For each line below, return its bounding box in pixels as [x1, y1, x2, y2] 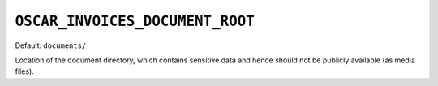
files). [15, 67, 34, 76]
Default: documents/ [15, 41, 87, 50]
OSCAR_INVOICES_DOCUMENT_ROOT [15, 12, 255, 30]
